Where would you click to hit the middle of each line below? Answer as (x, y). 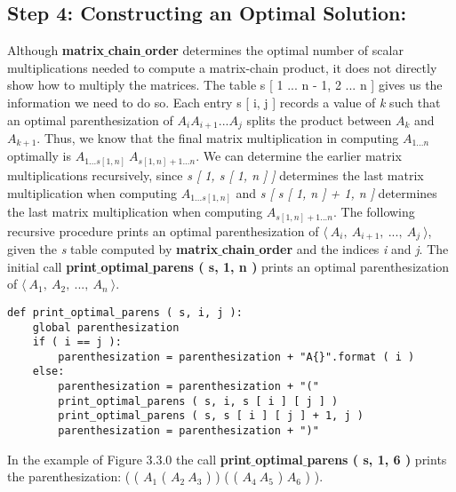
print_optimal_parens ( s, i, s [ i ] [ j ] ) (198, 401)
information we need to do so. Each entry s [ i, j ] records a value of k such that (224, 102)
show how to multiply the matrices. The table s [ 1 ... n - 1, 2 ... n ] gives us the (225, 85)
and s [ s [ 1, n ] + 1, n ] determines (336, 192)
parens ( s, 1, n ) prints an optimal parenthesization (301, 266)
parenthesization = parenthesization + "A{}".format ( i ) (236, 357)
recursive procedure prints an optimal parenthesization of (163, 230)
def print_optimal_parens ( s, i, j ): (125, 312)
